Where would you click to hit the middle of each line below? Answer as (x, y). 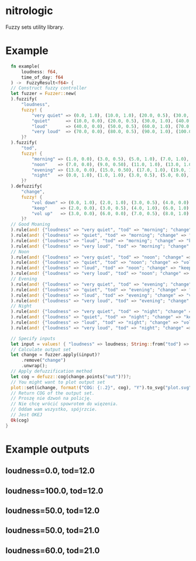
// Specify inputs (33, 338)
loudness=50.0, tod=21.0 (53, 531)
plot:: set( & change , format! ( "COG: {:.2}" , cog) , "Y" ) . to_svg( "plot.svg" (101, 387)
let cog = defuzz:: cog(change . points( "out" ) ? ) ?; (71, 376)
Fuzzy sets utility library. (35, 27)
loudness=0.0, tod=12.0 (50, 471)
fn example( (25, 66)
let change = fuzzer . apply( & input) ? (55, 355)
